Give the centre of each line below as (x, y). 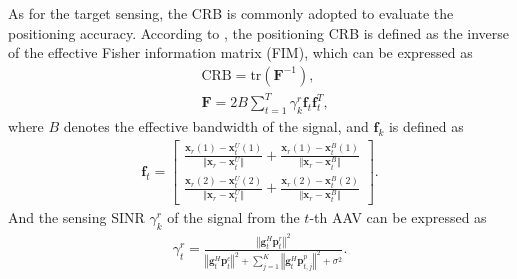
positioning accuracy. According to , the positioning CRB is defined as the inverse (259, 32)
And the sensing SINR (76, 217)
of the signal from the (233, 217)
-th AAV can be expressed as (398, 217)
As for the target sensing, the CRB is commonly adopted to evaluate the (231, 13)
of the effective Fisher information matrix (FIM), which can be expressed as (240, 52)
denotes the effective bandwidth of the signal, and (216, 126)
